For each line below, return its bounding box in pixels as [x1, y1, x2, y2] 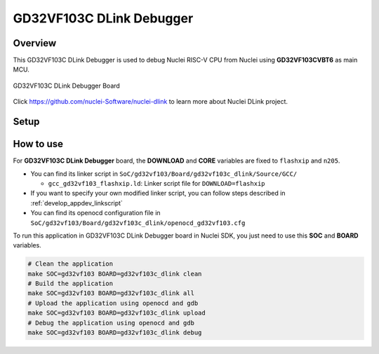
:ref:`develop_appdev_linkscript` [30, 198, 123, 207]
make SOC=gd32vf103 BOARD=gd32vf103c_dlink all [27, 290, 194, 297]
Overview [13, 37, 57, 49]
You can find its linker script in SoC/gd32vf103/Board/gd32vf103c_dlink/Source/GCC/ [30, 169, 298, 178]
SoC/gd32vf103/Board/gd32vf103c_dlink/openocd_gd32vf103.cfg [30, 219, 246, 227]
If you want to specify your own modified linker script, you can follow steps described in [30, 189, 286, 198]
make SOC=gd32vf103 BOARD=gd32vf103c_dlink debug [27, 329, 202, 336]
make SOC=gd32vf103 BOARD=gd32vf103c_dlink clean [27, 270, 202, 278]
